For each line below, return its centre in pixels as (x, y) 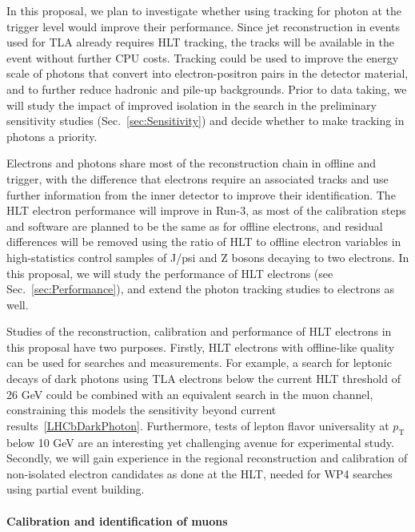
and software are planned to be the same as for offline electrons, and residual (195, 226)
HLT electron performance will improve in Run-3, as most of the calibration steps (206, 210)
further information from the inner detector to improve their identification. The (201, 194)
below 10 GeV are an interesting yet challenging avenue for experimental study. (200, 442)
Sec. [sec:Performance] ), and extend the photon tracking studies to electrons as (200, 289)
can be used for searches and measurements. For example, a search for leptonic (199, 363)
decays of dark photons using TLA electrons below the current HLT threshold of (204, 379)
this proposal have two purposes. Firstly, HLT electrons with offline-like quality (201, 347)
